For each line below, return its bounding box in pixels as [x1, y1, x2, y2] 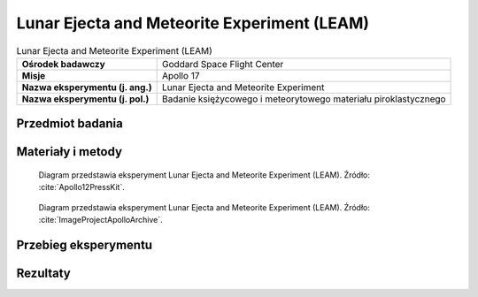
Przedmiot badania [16, 116, 123, 132]
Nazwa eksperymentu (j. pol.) [21, 93, 150, 105]
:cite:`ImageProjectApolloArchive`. [38, 215, 163, 225]
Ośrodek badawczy [21, 57, 105, 70]
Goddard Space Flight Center [161, 57, 284, 70]
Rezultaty [16, 265, 71, 280]
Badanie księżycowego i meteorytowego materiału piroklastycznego [161, 93, 446, 105]
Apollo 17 [161, 69, 200, 81]
